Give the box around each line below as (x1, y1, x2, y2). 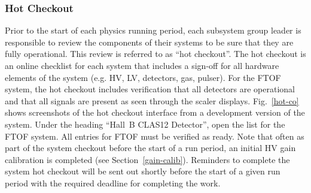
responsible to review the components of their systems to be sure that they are (5, 35, 294, 48)
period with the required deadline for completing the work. (5, 176, 221, 189)
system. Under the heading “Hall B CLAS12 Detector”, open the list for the (5, 117, 285, 130)
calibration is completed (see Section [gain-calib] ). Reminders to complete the (5, 153, 290, 165)
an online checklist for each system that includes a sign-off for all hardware (5, 59, 279, 71)
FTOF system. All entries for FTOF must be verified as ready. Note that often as (5, 129, 304, 142)
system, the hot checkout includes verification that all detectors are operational (5, 83, 295, 95)
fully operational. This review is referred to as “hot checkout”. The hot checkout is (5, 47, 306, 60)
